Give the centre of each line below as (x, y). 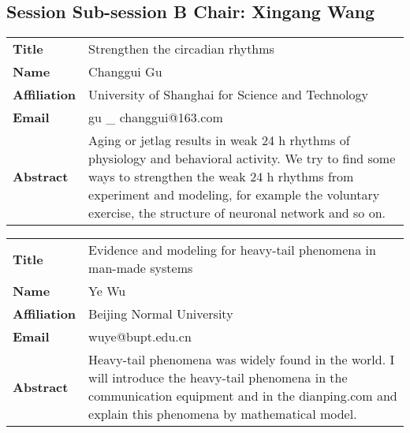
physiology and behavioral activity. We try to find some (242, 159)
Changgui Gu (125, 72)
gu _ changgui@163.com (156, 118)
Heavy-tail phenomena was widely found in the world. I (242, 360)
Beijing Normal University (161, 314)
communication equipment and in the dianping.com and (243, 396)
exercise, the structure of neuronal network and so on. (237, 213)
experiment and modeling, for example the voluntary (234, 195)
